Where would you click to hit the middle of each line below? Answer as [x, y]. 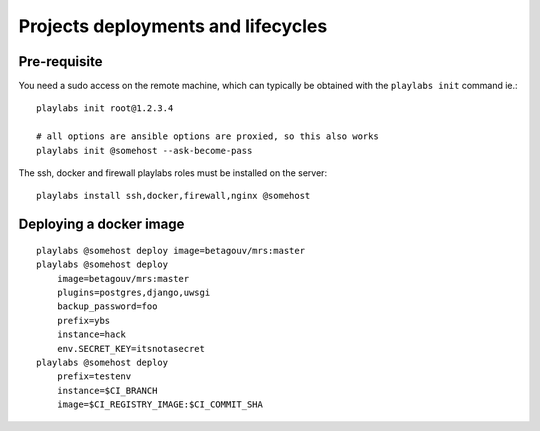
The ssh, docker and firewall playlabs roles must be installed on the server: [173, 173]
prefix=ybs [83, 320]
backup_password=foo [107, 306]
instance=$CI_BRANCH [107, 390]
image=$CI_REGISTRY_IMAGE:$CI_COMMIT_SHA [160, 404]
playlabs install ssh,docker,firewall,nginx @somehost [173, 196]
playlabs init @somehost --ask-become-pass [144, 150]
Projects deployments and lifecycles [173, 26]
